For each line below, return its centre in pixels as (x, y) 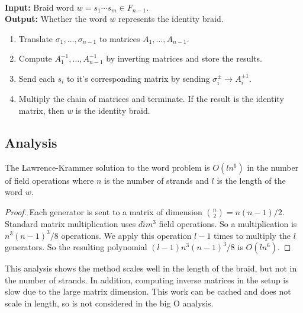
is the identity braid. (113, 110)
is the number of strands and (157, 180)
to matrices (120, 38)
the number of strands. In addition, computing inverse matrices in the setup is (147, 280)
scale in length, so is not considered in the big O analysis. (109, 303)
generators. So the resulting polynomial (76, 247)
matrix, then (41, 110)
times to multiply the (252, 235)
